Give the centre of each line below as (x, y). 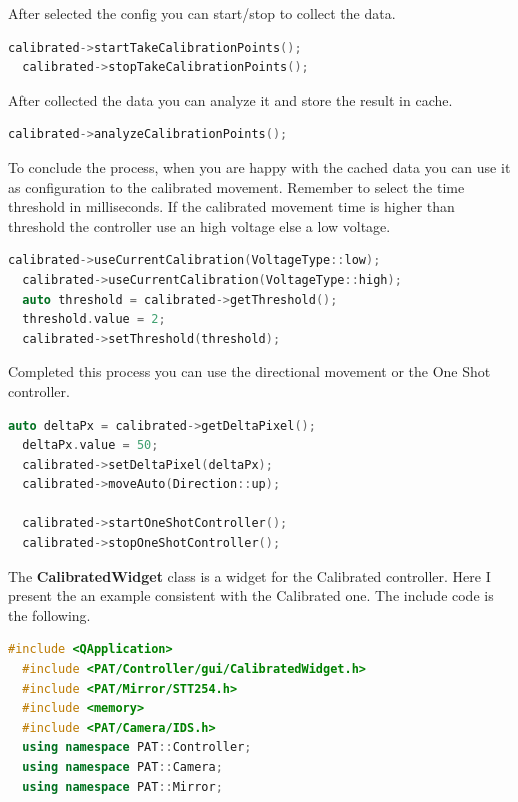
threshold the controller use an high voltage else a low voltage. (199, 225)
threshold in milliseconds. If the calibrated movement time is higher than (231, 206)
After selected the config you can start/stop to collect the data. (202, 13)
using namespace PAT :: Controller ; (137, 747)
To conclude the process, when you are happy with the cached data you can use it (259, 166)
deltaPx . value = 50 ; (90, 445)
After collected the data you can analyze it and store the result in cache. (230, 99)
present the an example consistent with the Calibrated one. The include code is (251, 595)
